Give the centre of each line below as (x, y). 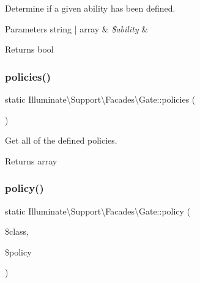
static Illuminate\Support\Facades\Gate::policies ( (100, 99)
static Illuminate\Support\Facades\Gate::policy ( (98, 211)
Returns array (31, 160)
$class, (17, 231)
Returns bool (29, 49)
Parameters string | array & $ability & (77, 28)
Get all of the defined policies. (61, 140)
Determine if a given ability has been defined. (90, 8)
